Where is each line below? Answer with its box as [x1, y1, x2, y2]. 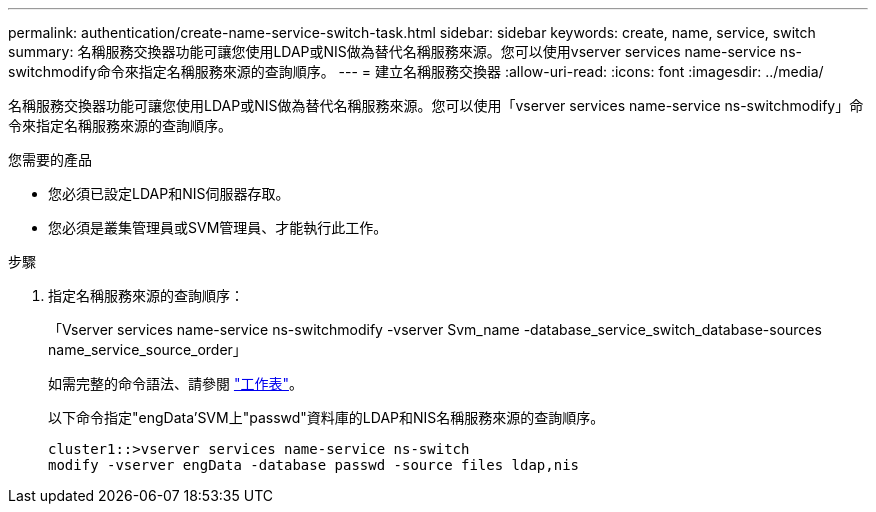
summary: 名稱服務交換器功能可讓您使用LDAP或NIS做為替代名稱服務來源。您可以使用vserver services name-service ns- [8, 43, 802, 60]
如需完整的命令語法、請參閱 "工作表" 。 [48, 375, 303, 392]
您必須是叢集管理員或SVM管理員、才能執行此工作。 [48, 219, 388, 236]
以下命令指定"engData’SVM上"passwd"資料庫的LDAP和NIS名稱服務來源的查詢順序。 [48, 409, 605, 426]
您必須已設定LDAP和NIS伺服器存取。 [48, 185, 290, 202]
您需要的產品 [8, 151, 92, 168]
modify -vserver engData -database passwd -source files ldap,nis [48, 457, 580, 473]
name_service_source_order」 [48, 341, 247, 358]
